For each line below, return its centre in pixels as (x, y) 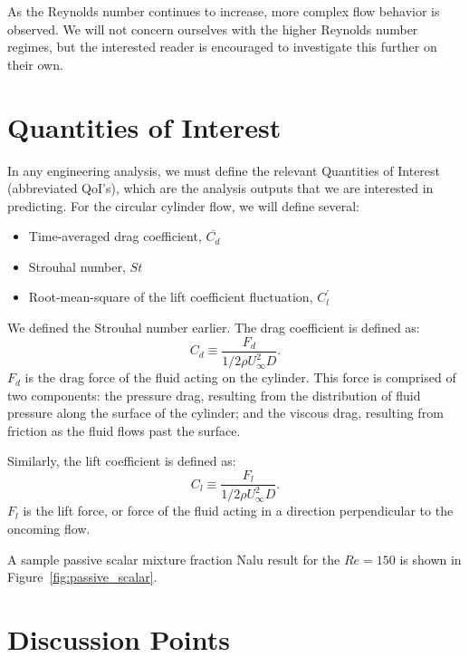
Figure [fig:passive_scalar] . (82, 577)
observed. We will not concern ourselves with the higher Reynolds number (213, 29)
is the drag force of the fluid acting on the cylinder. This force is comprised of (240, 377)
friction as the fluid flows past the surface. (124, 430)
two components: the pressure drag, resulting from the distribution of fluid (214, 395)
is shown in (431, 559)
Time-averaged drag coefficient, (115, 236)
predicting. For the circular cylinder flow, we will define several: (184, 205)
